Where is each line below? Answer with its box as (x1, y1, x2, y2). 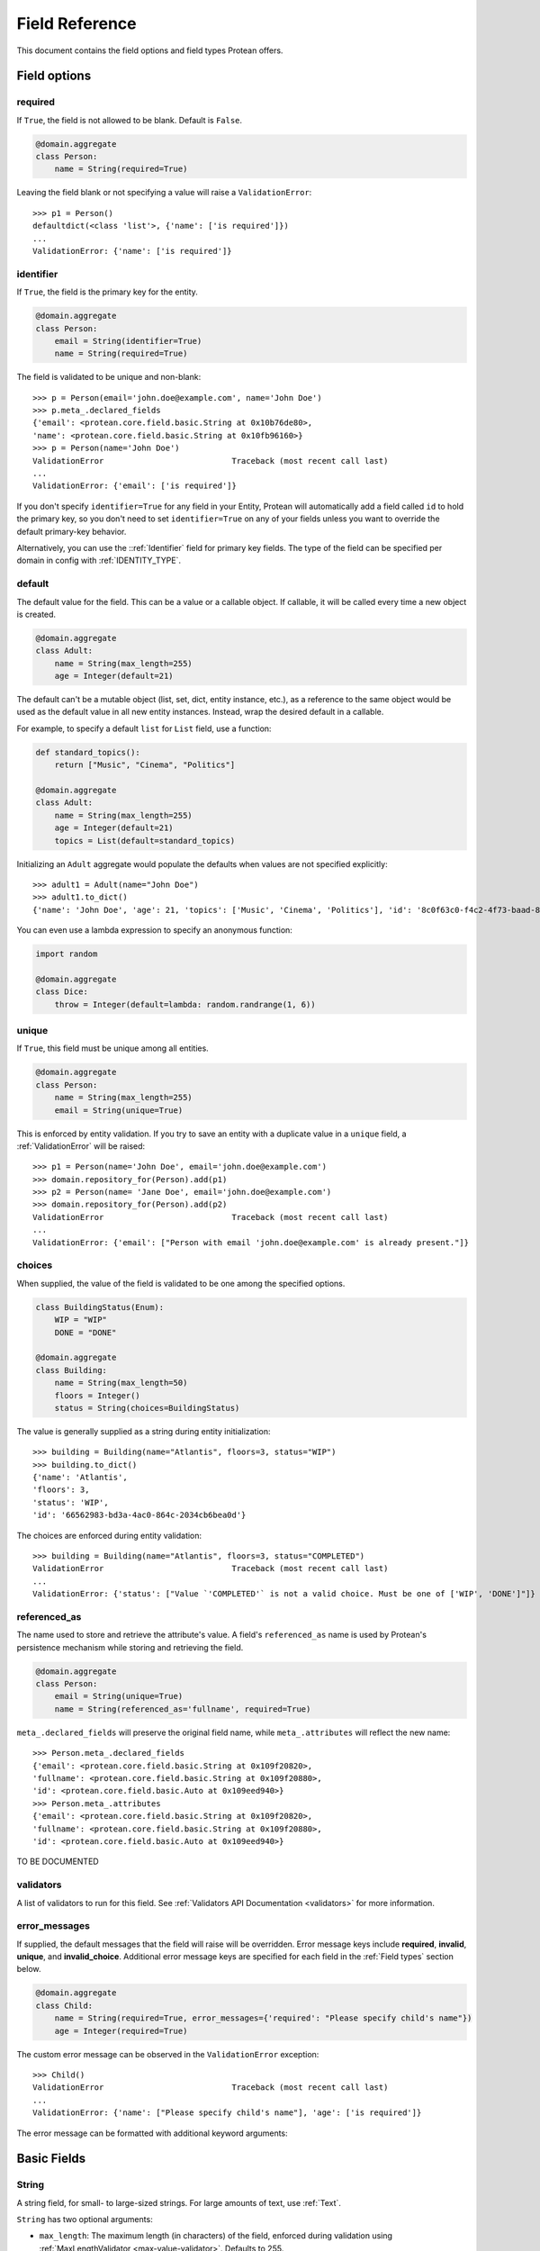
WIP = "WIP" (54, 1315, 108, 1325)
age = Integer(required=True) (54, 2026, 188, 2036)
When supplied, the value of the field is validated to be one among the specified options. (16, 1278, 346, 1288)
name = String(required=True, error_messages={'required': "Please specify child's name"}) (54, 2013, 472, 2023)
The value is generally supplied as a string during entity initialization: (16, 1425, 271, 1436)
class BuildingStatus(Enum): (35, 1302, 165, 1312)
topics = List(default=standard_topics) (54, 836, 236, 845)
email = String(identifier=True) (54, 336, 202, 346)
